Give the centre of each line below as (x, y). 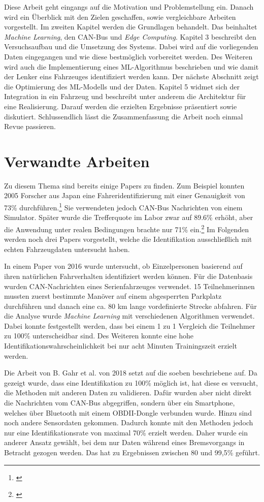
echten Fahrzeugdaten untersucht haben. (67, 249)
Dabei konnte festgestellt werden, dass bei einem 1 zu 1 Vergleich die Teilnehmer (130, 325)
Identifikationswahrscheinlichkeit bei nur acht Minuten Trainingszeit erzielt (121, 346)
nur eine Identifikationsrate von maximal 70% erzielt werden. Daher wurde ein (126, 432)
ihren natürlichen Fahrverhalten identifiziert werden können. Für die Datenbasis (128, 276)
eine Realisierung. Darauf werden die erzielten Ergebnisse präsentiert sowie (121, 106)
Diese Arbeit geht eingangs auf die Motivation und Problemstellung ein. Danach (129, 7)
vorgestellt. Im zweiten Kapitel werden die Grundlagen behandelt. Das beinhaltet (131, 27)
